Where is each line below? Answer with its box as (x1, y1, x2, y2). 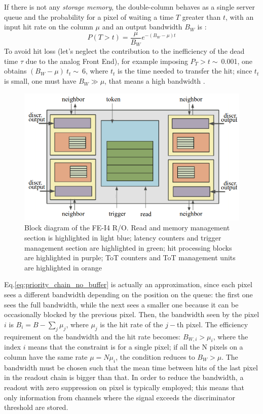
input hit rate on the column (4, 21, 93, 32)
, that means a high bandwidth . (104, 76, 205, 86)
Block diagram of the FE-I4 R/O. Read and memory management (24, 222, 230, 233)
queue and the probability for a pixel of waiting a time (4, 11, 174, 22)
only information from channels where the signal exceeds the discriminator (4, 392, 235, 402)
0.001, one (221, 55, 252, 66)
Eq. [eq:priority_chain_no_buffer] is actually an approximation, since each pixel (4, 279, 252, 290)
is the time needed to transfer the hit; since (118, 65, 252, 76)
